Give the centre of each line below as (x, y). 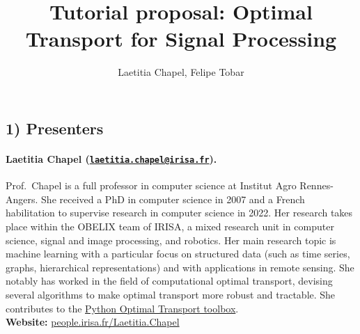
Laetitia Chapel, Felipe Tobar (181, 72)
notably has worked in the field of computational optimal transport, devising (169, 281)
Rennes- (316, 185)
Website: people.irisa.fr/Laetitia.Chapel (93, 322)
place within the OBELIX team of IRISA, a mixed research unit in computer (170, 226)
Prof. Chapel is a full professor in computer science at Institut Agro (151, 185)
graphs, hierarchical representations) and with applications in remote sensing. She (180, 267)
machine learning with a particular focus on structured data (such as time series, (178, 254)
